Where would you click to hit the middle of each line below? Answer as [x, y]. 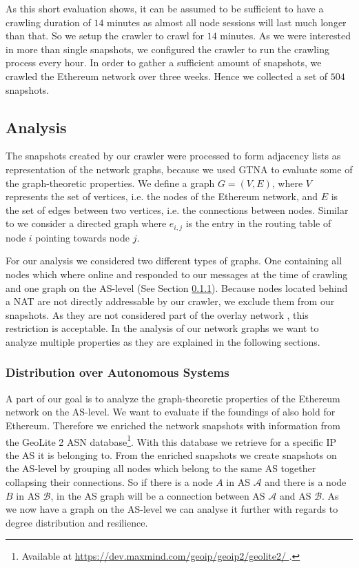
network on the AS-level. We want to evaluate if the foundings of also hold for [171, 412]
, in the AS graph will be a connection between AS [158, 495]
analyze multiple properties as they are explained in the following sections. [163, 341]
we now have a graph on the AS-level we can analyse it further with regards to [172, 509]
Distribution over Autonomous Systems [117, 372]
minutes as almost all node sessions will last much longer [227, 22]
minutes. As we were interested [285, 36]
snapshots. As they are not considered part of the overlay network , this [157, 314]
